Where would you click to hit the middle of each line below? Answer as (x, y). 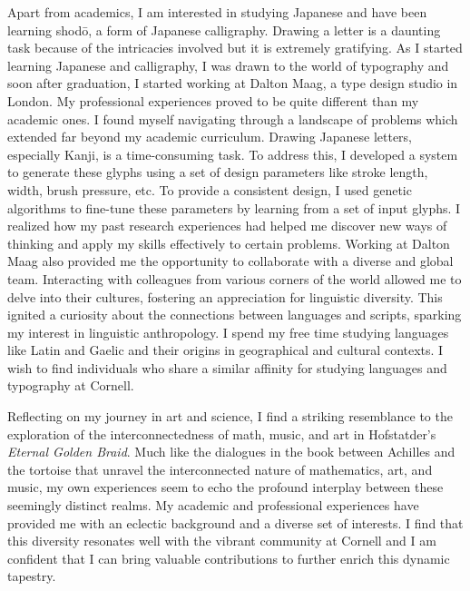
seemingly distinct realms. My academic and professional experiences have (213, 505)
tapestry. (32, 576)
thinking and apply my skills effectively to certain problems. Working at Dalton (229, 243)
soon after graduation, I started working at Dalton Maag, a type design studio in (233, 83)
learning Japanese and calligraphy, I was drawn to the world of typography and (228, 65)
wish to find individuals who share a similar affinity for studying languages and (227, 367)
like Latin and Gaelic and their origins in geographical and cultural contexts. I (225, 350)
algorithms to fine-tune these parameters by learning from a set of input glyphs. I (234, 207)
